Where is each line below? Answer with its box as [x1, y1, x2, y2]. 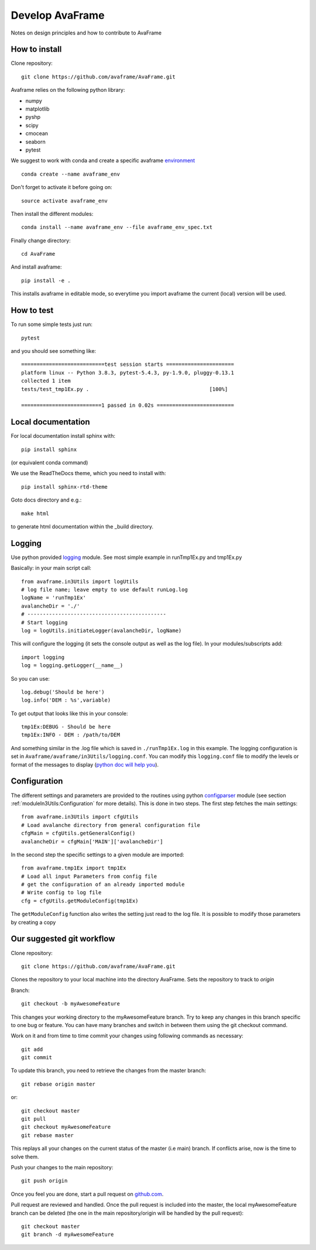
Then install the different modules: [11, 210, 94, 217]
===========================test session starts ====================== [21, 361, 234, 368]
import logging [21, 654, 65, 661]
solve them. [11, 1153, 39, 1160]
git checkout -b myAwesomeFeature [21, 1001, 120, 1007]
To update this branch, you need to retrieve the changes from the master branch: [11, 1067, 206, 1074]
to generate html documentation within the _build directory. [11, 523, 154, 530]
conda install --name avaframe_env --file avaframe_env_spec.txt [21, 224, 213, 231]
